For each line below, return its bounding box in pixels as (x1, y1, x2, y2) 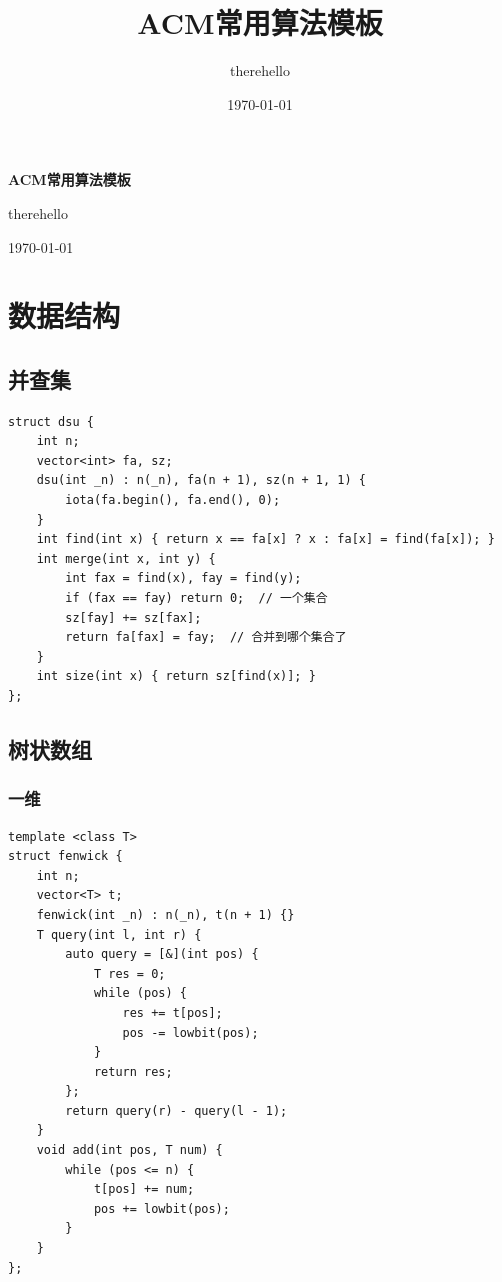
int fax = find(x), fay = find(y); (65, 571, 302, 586)
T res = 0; (93, 966, 166, 981)
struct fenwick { (8, 849, 123, 864)
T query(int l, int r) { (36, 927, 202, 942)
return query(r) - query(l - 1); (65, 1103, 288, 1118)
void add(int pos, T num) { (36, 1143, 223, 1158)
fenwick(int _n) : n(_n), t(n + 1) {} (36, 907, 295, 922)
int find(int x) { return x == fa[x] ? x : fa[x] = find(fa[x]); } (36, 532, 495, 547)
